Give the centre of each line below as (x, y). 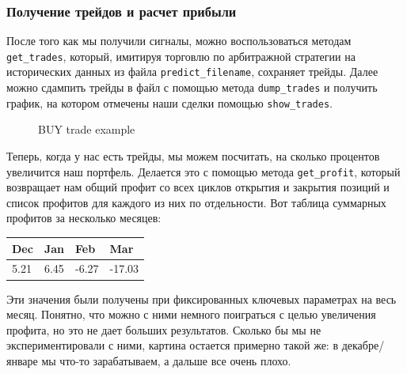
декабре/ (363, 345)
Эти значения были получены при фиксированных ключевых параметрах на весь (202, 298)
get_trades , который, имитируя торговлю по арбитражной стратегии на (181, 56)
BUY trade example (87, 129)
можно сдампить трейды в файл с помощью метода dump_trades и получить (192, 87)
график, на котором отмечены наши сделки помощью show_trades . (169, 102)
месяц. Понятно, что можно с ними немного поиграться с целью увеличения (191, 314)
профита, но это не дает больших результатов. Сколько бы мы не (164, 329)
